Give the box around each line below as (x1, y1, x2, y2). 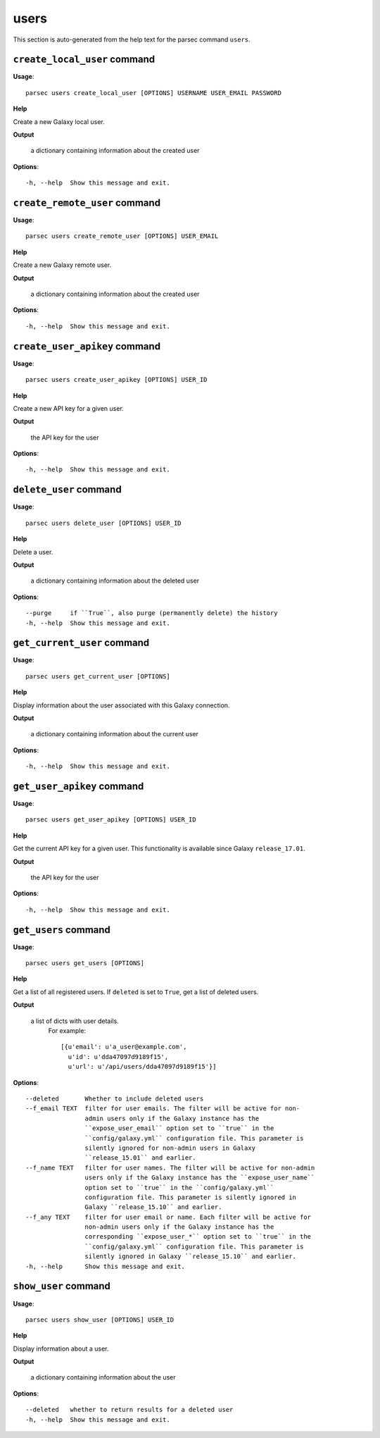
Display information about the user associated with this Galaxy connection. (13, 701, 230, 709)
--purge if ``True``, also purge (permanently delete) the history (25, 609, 278, 617)
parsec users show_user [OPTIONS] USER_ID (25, 1315, 175, 1324)
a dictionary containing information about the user (30, 1373, 176, 1382)
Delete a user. (13, 547, 53, 556)
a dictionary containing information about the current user (30, 730, 199, 738)
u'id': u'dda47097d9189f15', (68, 1053, 169, 1060)
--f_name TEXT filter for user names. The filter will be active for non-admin (25, 1163, 315, 1172)
